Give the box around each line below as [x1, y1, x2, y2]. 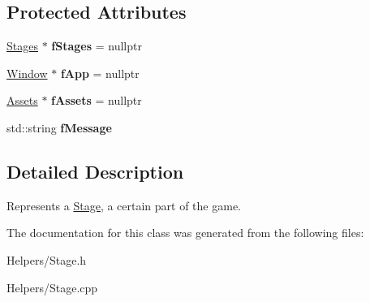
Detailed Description [6, 158, 184, 183]
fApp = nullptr [60, 64, 140, 81]
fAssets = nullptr [51, 92, 142, 109]
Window [6, 64, 48, 81]
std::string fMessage [6, 119, 112, 136]
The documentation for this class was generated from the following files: [6, 224, 364, 241]
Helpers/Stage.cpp [6, 278, 98, 296]
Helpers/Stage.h [6, 251, 87, 268]
